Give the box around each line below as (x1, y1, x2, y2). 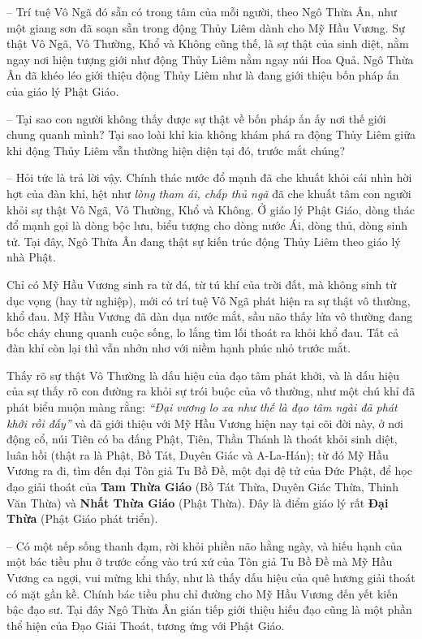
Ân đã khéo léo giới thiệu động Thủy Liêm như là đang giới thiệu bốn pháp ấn (6, 67, 399, 84)
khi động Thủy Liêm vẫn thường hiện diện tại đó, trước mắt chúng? (6, 141, 346, 158)
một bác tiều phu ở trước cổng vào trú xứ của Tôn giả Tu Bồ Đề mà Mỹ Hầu (6, 553, 393, 570)
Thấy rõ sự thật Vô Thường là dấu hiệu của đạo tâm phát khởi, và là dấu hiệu (6, 366, 399, 383)
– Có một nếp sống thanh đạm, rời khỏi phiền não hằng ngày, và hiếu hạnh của (6, 537, 403, 554)
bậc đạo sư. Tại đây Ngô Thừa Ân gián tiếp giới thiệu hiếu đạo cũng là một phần (6, 601, 412, 618)
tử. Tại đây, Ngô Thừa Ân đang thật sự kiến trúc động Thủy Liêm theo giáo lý (6, 232, 401, 249)
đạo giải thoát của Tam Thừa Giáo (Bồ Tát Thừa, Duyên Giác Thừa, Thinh (6, 478, 398, 495)
